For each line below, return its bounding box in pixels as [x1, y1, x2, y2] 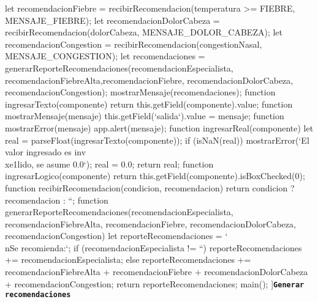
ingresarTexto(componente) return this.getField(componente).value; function [5, 97, 293, 110]
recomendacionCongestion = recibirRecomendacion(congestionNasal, [5, 37, 262, 50]
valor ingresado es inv [5, 145, 86, 158]
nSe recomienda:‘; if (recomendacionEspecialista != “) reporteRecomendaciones [5, 241, 302, 254]
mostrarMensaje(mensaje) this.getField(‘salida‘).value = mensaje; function [5, 109, 284, 122]
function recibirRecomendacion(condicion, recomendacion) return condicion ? [5, 181, 295, 194]
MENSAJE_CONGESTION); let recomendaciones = [5, 50, 205, 62]
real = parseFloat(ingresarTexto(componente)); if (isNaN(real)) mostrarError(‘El [5, 133, 309, 146]
